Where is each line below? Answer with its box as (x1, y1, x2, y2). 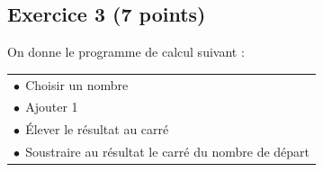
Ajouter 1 (25, 97, 78, 116)
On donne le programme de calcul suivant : (7, 42, 245, 61)
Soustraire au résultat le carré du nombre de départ (25, 142, 310, 161)
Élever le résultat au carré (25, 120, 169, 139)
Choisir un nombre (25, 75, 129, 94)
